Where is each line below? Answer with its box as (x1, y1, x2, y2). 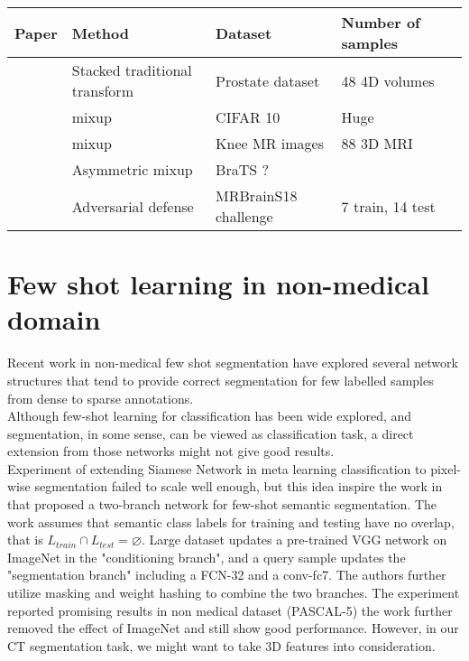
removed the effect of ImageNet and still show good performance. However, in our (7, 619, 459, 638)
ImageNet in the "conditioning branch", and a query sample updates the (7, 547, 406, 566)
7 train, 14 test (341, 195, 436, 217)
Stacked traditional (71, 60, 192, 80)
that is (7, 530, 43, 549)
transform (71, 80, 133, 101)
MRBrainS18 (216, 185, 298, 206)
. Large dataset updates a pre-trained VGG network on (141, 530, 447, 549)
